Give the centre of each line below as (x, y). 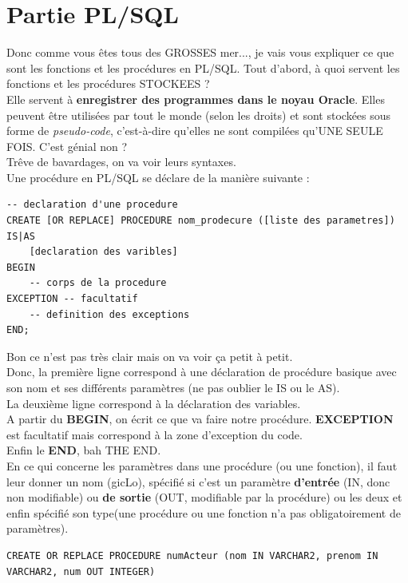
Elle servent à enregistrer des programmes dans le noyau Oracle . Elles (196, 99)
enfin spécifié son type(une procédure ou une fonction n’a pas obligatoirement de (204, 512)
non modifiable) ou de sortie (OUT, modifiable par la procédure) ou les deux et (204, 497)
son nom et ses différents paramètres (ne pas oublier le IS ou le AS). (173, 387)
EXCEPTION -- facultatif (72, 299)
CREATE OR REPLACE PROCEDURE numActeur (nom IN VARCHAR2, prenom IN (192, 555)
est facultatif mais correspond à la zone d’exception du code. (154, 434)
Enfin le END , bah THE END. (84, 450)
